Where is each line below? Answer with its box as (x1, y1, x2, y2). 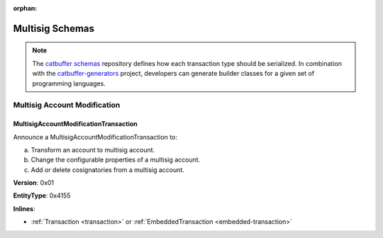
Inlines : (13, 204, 35, 212)
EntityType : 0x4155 (13, 191, 71, 200)
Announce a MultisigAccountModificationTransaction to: (13, 132, 177, 141)
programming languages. (32, 79, 106, 88)
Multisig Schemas (13, 22, 95, 35)
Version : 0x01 (13, 178, 55, 187)
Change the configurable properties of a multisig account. (30, 156, 201, 164)
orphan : (13, 4, 38, 12)
